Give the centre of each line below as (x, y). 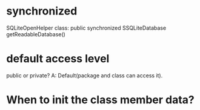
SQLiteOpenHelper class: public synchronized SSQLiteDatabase (86, 28)
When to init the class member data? (101, 100)
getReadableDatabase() (36, 34)
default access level (58, 59)
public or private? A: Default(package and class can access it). (85, 75)
